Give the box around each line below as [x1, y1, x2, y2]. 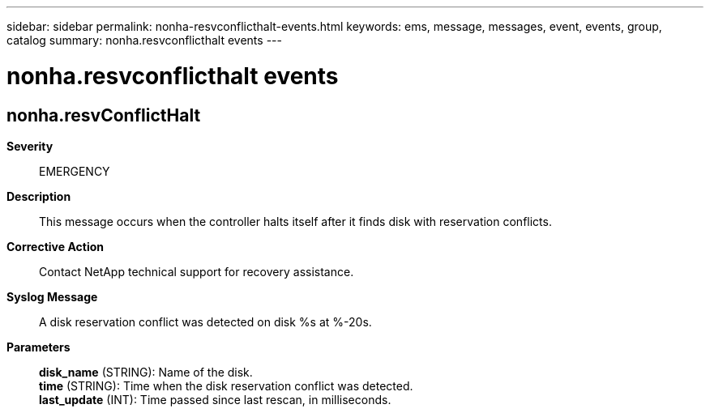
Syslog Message [6, 289, 98, 304]
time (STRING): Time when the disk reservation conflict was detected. [39, 378, 413, 393]
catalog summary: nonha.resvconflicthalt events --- [6, 33, 282, 47]
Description [6, 189, 71, 203]
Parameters [6, 339, 71, 354]
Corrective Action [6, 239, 104, 253]
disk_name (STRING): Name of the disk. [39, 364, 253, 379]
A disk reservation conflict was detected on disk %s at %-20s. [39, 314, 372, 329]
